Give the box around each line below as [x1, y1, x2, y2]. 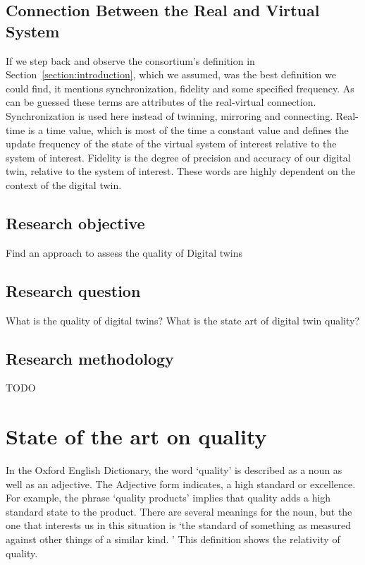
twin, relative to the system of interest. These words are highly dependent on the [6, 164, 355, 178]
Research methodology [6, 347, 174, 369]
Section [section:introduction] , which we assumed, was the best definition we [6, 67, 337, 82]
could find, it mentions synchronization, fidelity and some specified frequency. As [6, 80, 354, 95]
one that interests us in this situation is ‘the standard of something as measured [6, 518, 352, 533]
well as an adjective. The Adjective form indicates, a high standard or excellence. [6, 476, 356, 491]
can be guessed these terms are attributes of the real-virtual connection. [6, 95, 316, 109]
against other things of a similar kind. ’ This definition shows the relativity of [6, 532, 340, 547]
